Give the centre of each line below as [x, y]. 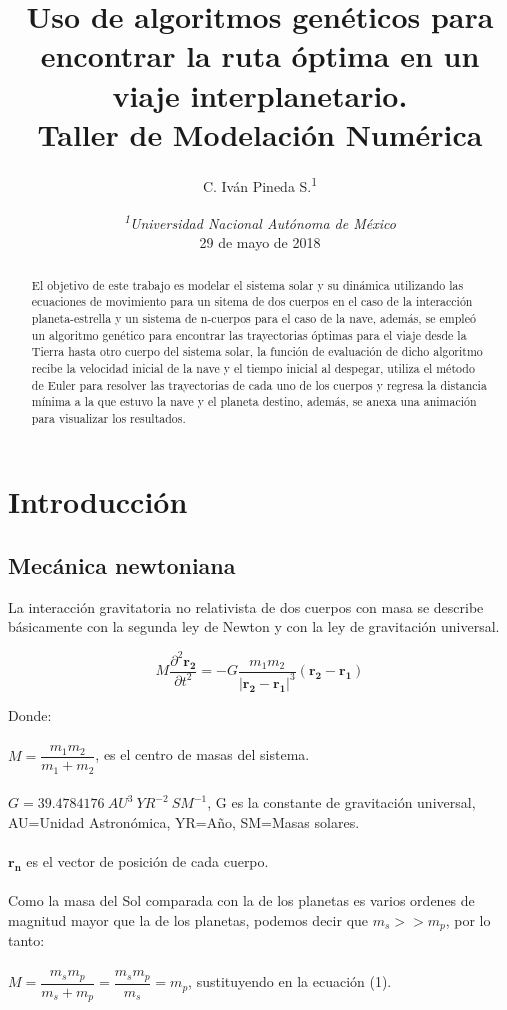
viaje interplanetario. [260, 94]
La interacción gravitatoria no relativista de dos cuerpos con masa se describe [246, 606]
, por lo [468, 919]
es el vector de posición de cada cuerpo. [147, 861]
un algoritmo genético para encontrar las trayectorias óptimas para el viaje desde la [249, 334]
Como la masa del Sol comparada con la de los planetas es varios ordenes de [241, 900]
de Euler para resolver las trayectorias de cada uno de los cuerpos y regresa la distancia [259, 384]
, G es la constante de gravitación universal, [341, 802]
